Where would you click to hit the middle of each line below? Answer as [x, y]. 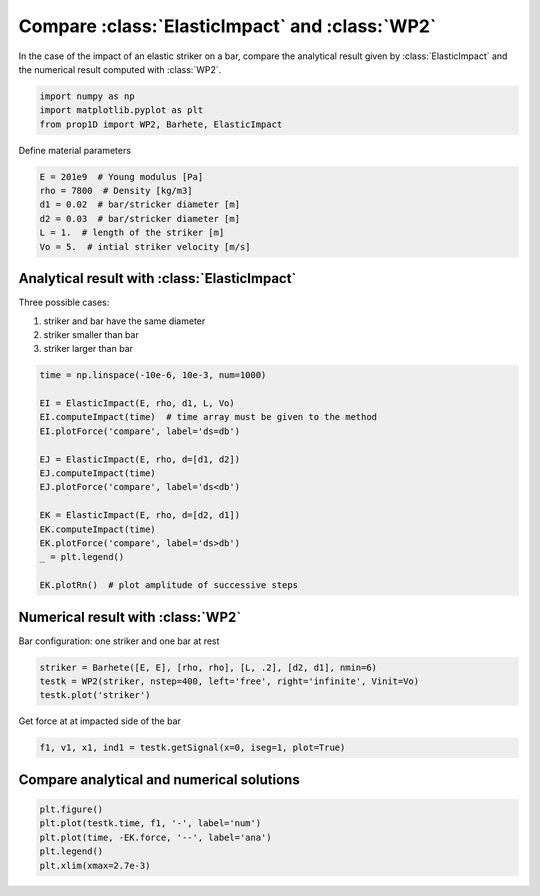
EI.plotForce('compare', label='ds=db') [139, 431]
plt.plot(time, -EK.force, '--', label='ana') [155, 837]
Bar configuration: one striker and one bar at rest [119, 641]
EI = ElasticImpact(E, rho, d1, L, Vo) [137, 403]
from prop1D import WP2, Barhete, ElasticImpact [161, 124]
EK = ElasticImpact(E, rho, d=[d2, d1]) [139, 515]
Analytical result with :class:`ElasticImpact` [157, 278]
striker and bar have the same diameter [124, 321]
